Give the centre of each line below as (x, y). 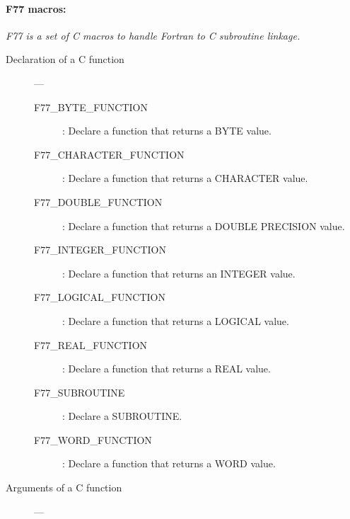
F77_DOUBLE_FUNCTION (98, 201)
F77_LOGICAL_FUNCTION (100, 297)
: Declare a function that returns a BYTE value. (167, 131)
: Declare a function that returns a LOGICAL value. (176, 320)
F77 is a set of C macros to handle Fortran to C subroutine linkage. (153, 35)
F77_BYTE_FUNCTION (91, 107)
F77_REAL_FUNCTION (91, 344)
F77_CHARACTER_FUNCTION (109, 154)
